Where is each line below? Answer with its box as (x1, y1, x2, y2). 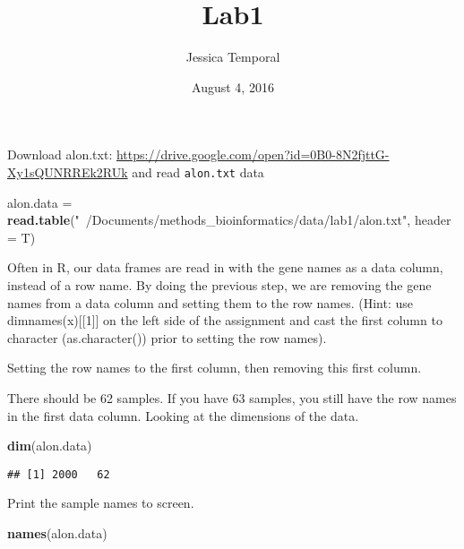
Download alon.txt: (7, 145, 113, 164)
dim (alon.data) (7, 436, 92, 455)
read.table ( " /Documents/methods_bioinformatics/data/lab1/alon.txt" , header (7, 210, 451, 229)
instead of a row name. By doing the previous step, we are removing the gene (7, 275, 432, 294)
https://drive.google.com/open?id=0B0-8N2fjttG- (116, 145, 390, 164)
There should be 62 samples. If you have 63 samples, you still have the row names (7, 388, 457, 407)
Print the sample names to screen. (7, 493, 194, 512)
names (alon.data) (7, 523, 107, 542)
